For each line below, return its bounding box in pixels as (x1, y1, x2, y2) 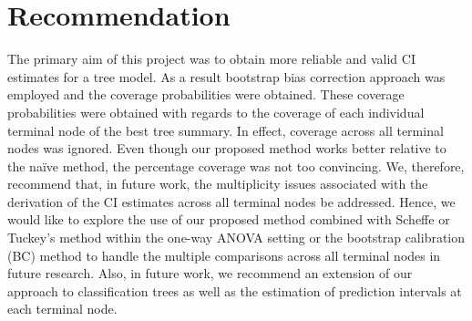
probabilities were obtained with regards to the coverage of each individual (7, 102, 425, 121)
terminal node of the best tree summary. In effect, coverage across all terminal (7, 120, 444, 140)
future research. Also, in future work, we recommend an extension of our (7, 264, 413, 283)
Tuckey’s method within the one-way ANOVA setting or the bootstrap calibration (7, 228, 466, 247)
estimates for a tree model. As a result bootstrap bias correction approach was (7, 67, 446, 86)
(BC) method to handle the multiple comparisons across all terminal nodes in (7, 245, 441, 264)
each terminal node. (7, 299, 118, 318)
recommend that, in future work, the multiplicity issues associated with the (7, 174, 428, 193)
